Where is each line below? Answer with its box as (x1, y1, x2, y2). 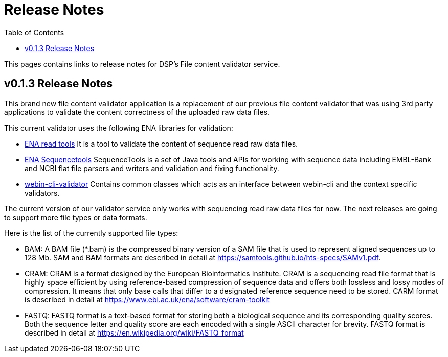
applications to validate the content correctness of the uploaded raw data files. (4, 107, 270, 116)
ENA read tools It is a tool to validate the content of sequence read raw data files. (25, 139, 298, 148)
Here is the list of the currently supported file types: (4, 228, 178, 237)
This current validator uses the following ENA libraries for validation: (4, 123, 233, 132)
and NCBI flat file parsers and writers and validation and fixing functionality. (25, 163, 279, 173)
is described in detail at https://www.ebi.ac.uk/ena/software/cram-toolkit (25, 295, 270, 304)
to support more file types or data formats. (4, 212, 147, 222)
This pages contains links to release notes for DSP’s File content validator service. (4, 59, 280, 68)
